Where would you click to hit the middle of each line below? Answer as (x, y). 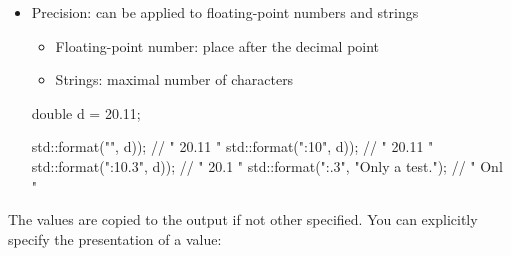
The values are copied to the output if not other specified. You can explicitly (243, 219)
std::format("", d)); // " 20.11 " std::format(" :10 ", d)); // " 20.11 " (232, 146)
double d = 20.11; (86, 112)
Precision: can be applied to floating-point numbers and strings (225, 12)
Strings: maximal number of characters (174, 79)
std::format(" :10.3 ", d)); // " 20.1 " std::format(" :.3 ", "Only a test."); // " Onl (267, 165)
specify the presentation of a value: (115, 238)
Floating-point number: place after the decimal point (217, 45)
